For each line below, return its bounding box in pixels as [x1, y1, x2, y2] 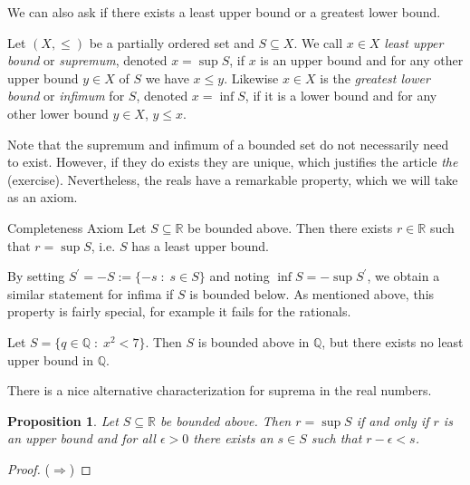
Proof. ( [7, 459, 50, 478]
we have [145, 68, 189, 87]
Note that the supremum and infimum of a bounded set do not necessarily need [7, 134, 449, 153]
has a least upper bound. [131, 236, 270, 255]
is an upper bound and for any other [260, 51, 464, 70]
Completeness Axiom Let [7, 218, 147, 237]
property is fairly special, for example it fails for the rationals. [7, 302, 351, 321]
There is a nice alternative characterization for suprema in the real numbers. [7, 381, 432, 400]
